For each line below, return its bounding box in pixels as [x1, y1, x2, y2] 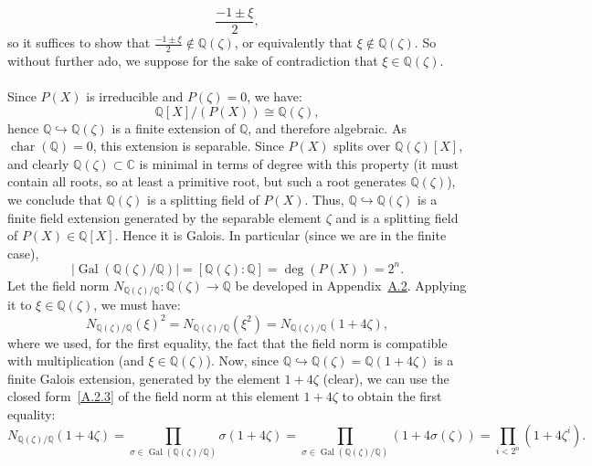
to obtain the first [342, 387, 442, 406]
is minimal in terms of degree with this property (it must [139, 154, 459, 173]
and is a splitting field [335, 207, 459, 227]
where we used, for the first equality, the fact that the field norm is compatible [7, 333, 448, 352]
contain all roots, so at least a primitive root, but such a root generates [7, 172, 407, 191]
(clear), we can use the [322, 368, 449, 387]
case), [7, 243, 39, 262]
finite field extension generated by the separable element [7, 207, 322, 227]
